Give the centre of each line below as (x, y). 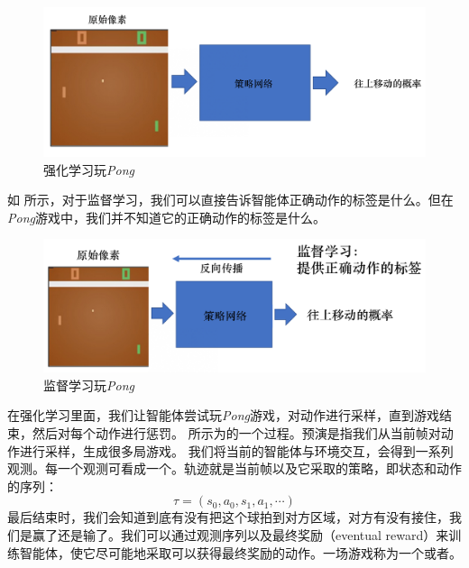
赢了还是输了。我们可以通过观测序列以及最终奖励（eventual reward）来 (240, 534)
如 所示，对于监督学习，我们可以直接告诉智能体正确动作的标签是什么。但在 (230, 200)
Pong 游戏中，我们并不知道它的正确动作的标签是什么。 (166, 217)
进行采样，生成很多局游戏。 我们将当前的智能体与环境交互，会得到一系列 (236, 450)
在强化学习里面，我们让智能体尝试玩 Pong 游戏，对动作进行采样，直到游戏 (223, 415)
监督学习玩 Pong (89, 385)
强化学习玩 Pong (89, 169)
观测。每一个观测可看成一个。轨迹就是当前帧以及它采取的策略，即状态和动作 (234, 468)
